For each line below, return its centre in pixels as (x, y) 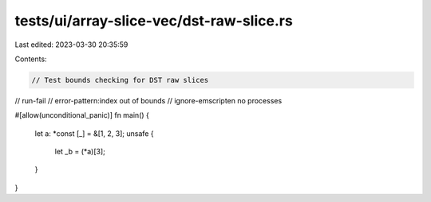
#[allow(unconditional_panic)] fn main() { (82, 115)
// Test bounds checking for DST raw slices (120, 80)
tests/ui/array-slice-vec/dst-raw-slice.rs (154, 21)
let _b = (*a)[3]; (80, 152)
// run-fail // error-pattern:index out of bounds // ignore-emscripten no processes (148, 100)
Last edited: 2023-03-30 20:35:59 (71, 45)
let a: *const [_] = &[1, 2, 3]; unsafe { (95, 133)
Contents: (31, 59)
